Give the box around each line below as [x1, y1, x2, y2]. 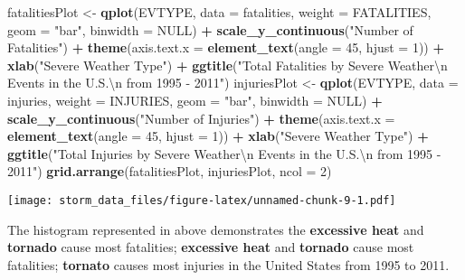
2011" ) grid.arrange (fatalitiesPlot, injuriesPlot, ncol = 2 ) [7, 162, 332, 181]
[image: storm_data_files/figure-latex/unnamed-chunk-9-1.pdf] [7, 193, 396, 207]
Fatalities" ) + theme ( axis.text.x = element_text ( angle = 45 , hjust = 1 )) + [7, 38, 444, 57]
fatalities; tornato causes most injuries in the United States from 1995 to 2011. [7, 255, 450, 274]
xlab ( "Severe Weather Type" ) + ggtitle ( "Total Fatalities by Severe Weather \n [7, 55, 448, 74]
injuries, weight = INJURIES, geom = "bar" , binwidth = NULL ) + [7, 90, 383, 109]
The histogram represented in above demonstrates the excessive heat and [7, 219, 424, 238]
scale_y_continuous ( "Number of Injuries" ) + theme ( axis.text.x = [7, 108, 395, 127]
